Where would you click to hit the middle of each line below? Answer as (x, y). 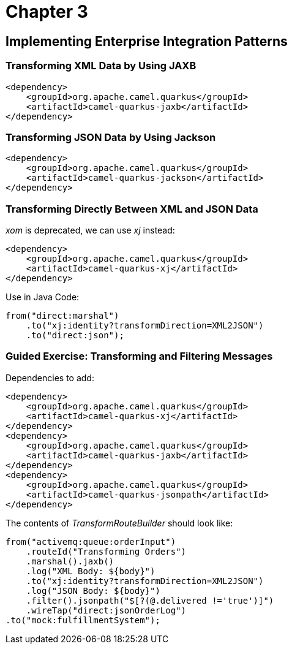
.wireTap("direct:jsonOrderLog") (106, 610)
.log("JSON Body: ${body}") (93, 590)
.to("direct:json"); (75, 336)
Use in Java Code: (43, 297)
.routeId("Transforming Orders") (106, 551)
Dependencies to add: (50, 378)
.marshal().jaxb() (70, 561)
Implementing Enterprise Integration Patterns (147, 41)
